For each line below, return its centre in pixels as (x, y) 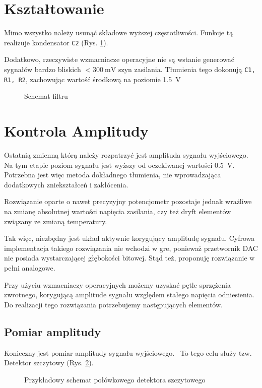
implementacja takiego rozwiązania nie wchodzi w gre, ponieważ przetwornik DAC (131, 248)
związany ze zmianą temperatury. (56, 221)
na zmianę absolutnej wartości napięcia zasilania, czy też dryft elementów (118, 211)
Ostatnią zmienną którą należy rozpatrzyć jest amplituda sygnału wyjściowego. (126, 155)
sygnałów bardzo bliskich (43, 69)
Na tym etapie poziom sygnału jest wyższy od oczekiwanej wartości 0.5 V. (119, 165)
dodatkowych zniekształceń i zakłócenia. (66, 184)
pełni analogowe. (30, 267)
